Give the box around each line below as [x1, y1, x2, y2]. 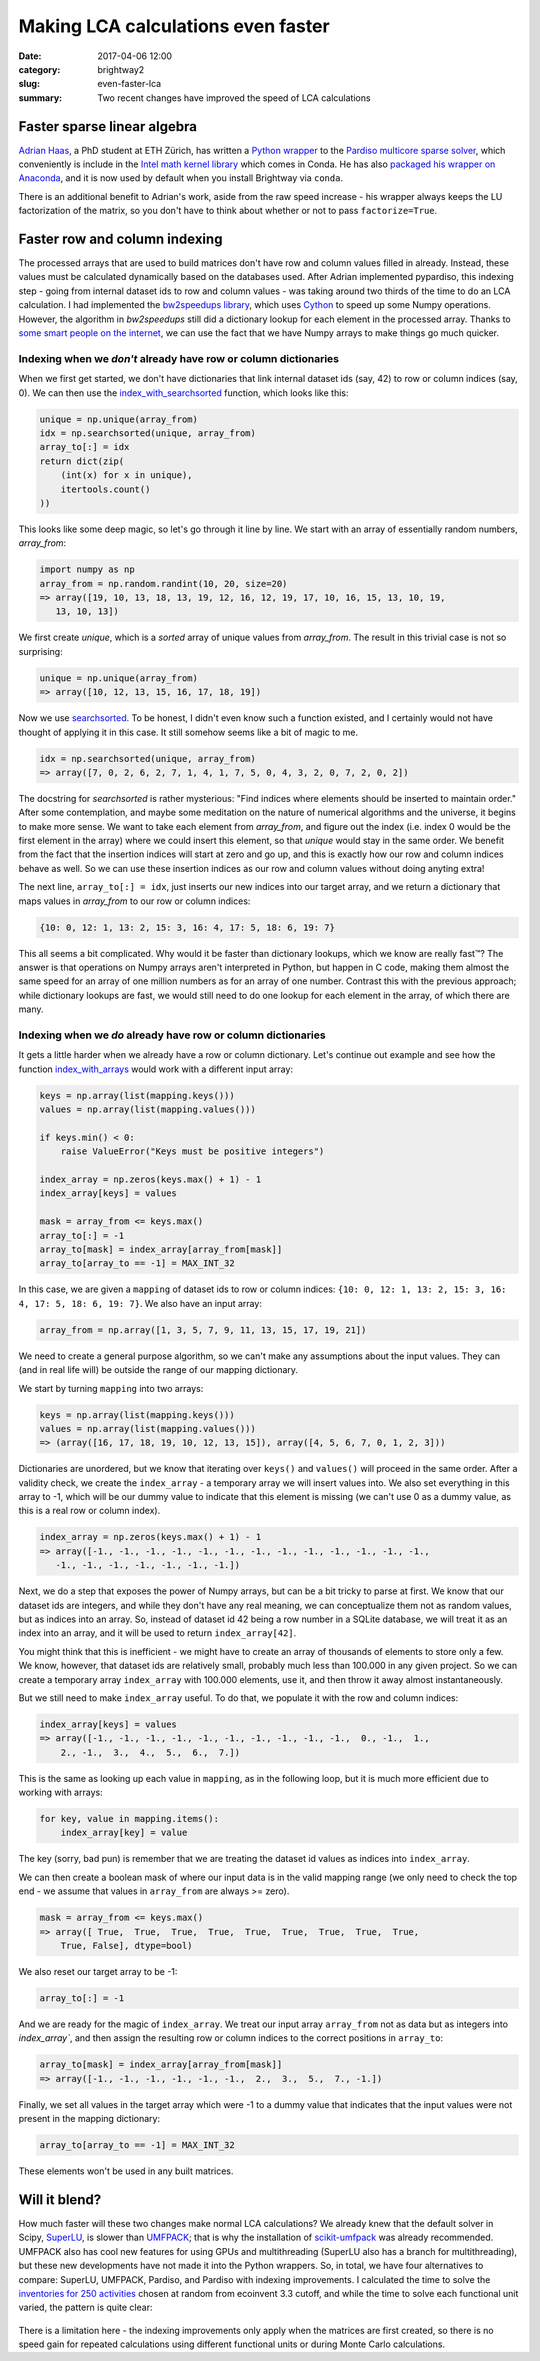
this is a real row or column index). [18, 1505, 161, 1517]
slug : [18, 78, 40, 90]
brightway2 [97, 63, 145, 75]
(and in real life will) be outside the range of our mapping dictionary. [18, 1364, 299, 1376]
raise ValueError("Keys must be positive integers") [60, 1146, 325, 1157]
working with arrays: [18, 1786, 104, 1799]
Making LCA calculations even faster [18, 15, 330, 37]
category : [18, 63, 61, 75]
